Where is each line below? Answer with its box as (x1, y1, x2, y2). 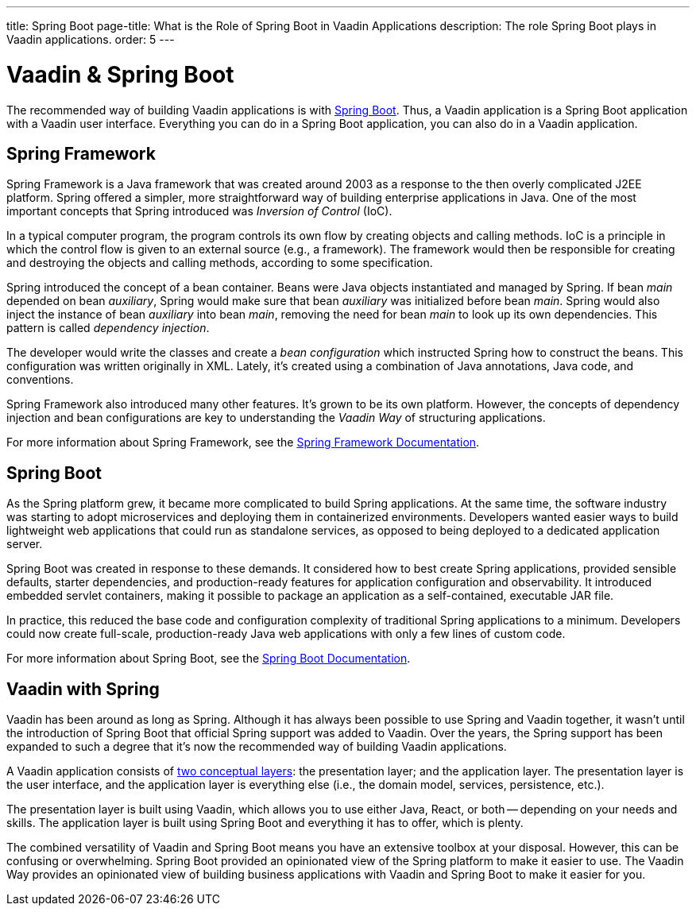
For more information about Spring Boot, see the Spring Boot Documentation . (6, 651, 411, 666)
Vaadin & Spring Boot (6, 60, 234, 88)
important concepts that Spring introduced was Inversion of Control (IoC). (6, 204, 392, 218)
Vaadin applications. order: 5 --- (6, 33, 175, 46)
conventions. (6, 373, 74, 387)
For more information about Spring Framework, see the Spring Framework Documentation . (6, 435, 480, 450)
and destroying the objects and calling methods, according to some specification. (6, 256, 433, 270)
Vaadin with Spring (6, 678, 160, 699)
